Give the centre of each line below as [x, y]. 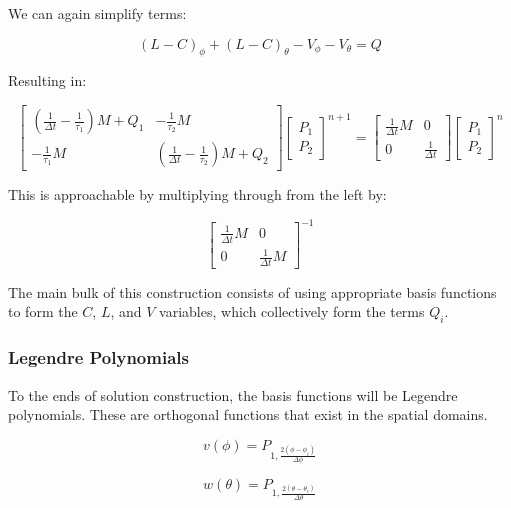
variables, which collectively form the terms [292, 311]
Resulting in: [47, 80]
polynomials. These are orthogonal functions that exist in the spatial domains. [248, 414]
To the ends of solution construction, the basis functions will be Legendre [233, 394]
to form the [43, 311]
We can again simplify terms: [97, 13]
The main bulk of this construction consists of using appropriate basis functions [252, 291]
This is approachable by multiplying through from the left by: [197, 194]
